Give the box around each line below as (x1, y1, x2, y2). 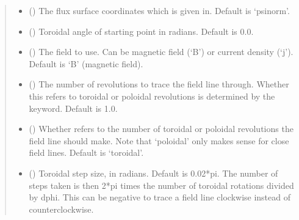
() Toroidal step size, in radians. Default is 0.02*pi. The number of (29, 166, 278, 179)
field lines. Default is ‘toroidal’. (29, 146, 144, 159)
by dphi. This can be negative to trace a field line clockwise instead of (29, 191, 291, 204)
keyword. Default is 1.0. (29, 101, 118, 114)
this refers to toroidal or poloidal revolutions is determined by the (29, 89, 275, 102)
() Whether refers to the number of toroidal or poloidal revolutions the (29, 122, 294, 135)
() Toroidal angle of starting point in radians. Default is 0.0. (29, 24, 254, 37)
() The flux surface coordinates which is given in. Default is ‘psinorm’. (29, 4, 290, 16)
